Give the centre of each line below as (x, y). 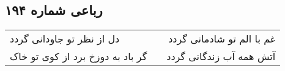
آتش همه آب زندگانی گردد (221, 56)
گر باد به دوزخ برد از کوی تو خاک (79, 56)
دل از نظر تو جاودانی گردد (65, 39)
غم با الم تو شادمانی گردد (222, 39)
